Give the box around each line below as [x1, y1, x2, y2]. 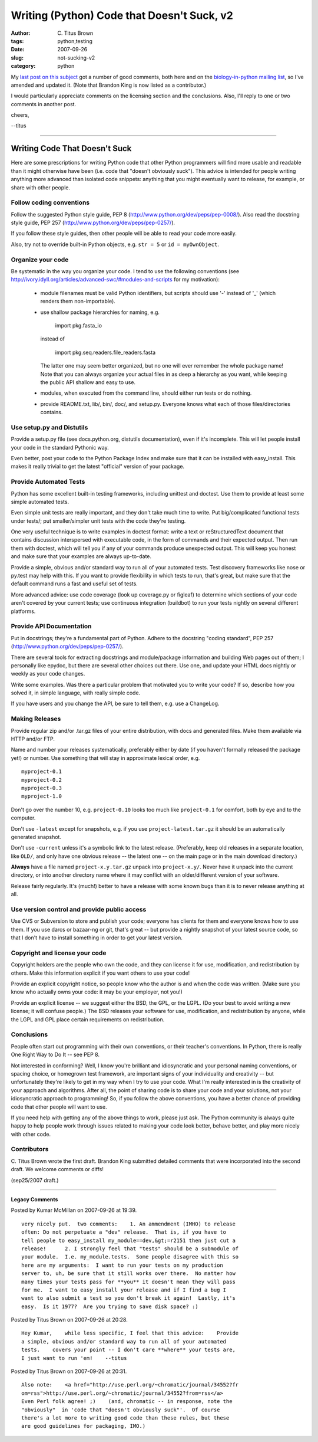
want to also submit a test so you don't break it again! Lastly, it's [21, 1295, 236, 1302]
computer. [11, 814, 36, 821]
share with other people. [11, 183, 71, 191]
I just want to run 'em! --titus [21, 1355, 127, 1361]
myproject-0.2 [21, 776, 62, 783]
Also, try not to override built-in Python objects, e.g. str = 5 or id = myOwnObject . [11, 241, 219, 248]
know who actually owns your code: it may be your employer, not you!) [11, 988, 183, 995]
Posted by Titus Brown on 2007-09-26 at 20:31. [11, 1368, 127, 1375]
